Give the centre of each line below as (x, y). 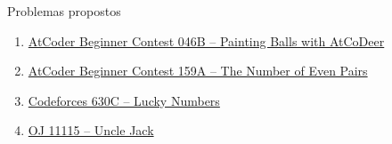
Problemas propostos (64, 11)
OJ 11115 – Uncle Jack (91, 130)
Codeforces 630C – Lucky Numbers (124, 100)
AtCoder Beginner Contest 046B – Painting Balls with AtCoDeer (206, 40)
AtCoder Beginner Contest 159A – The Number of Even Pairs (198, 71)
